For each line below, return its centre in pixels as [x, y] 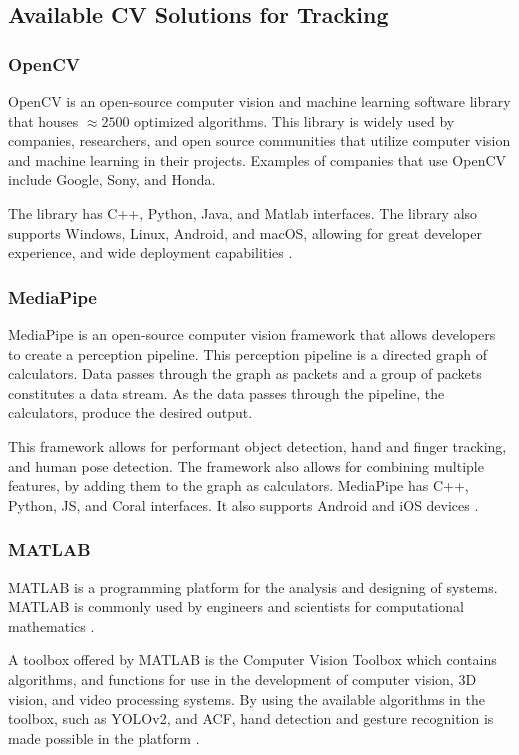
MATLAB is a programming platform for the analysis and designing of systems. [253, 586]
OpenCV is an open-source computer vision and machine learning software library [259, 101]
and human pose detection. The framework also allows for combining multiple [246, 465]
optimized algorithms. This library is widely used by [294, 120]
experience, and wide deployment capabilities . [150, 252]
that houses [43, 120]
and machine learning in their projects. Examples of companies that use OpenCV [257, 159]
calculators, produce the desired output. [130, 412]
